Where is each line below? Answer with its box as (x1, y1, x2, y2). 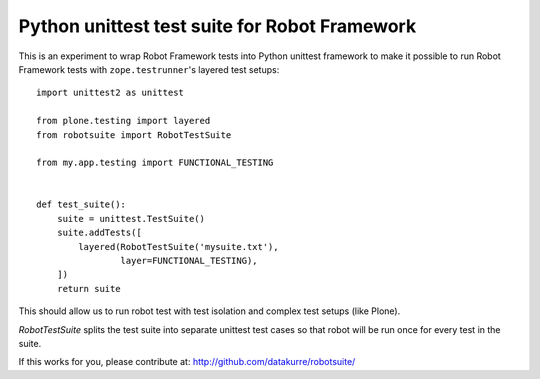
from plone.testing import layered (36, 115, 211, 127)
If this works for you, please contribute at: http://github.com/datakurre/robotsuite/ (18, 356, 356, 368)
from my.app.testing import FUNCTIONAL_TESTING (36, 157, 274, 169)
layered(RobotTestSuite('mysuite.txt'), (78, 241, 279, 252)
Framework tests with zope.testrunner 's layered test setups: (18, 63, 280, 75)
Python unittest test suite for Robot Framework (18, 15, 417, 37)
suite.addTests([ (56, 227, 142, 239)
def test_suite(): (36, 199, 127, 210)
